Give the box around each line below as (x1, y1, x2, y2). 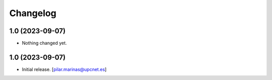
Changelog (9, 8, 56, 19)
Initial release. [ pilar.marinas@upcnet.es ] (22, 66, 107, 72)
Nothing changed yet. (22, 40, 67, 46)
